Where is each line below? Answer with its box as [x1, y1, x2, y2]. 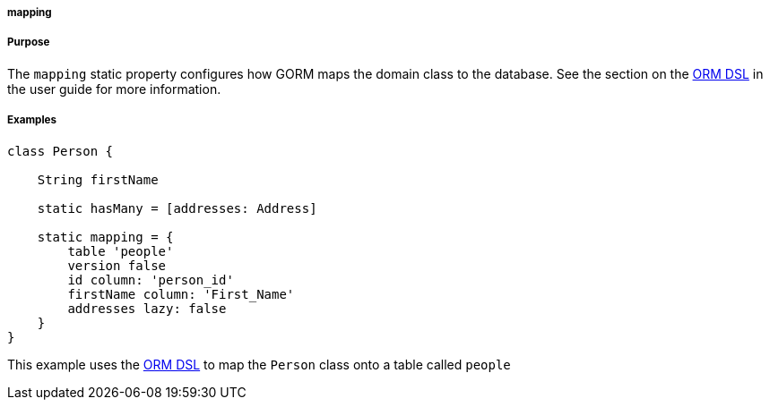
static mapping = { [37, 229, 174, 244]
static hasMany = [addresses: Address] [37, 200, 317, 216]
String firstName [37, 172, 159, 187]
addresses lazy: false [67, 301, 227, 316]
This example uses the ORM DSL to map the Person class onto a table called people [7, 356, 511, 372]
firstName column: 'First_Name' [67, 286, 295, 301]
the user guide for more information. [7, 81, 221, 97]
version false [67, 258, 167, 273]
